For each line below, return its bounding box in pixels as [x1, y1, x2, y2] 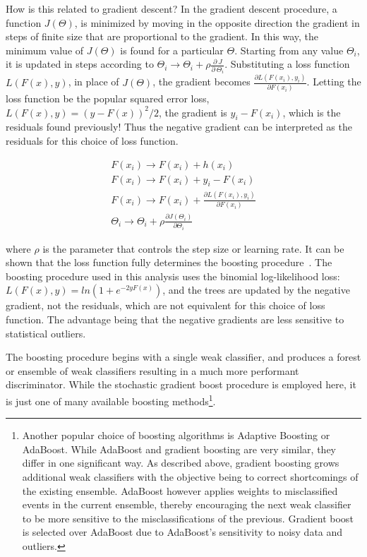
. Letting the [306, 74, 361, 89]
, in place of [68, 74, 119, 89]
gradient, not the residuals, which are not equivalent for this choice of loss [6, 298, 325, 313]
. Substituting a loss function [224, 56, 350, 71]
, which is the [282, 104, 341, 119]
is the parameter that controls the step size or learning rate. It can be [42, 241, 344, 256]
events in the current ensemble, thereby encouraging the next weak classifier [22, 497, 351, 512]
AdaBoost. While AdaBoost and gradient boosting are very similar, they [22, 441, 337, 456]
